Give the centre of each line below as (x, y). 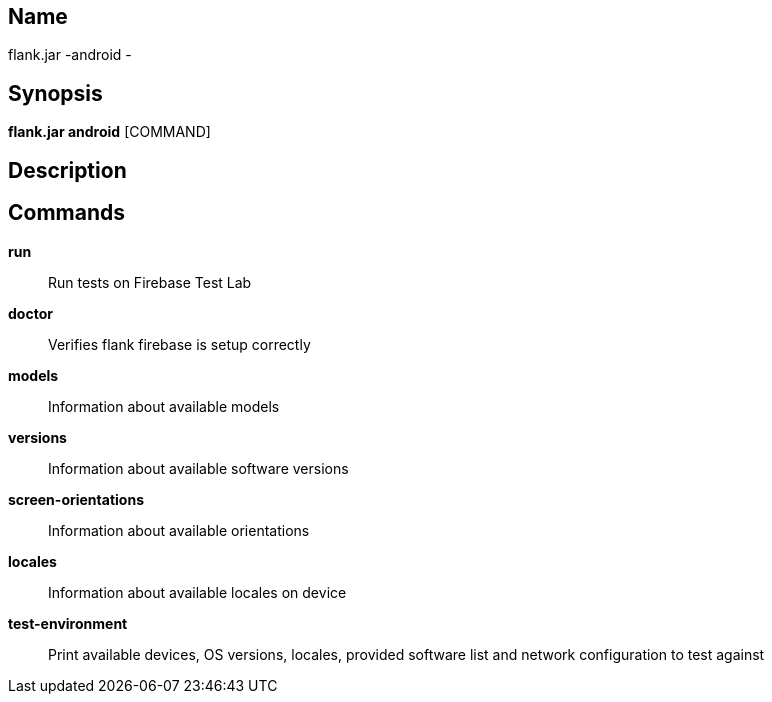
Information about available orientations (179, 530)
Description (67, 170)
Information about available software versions (198, 468)
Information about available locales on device (197, 592)
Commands (67, 213)
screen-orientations (76, 499)
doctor (30, 313)
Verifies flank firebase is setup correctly (179, 344)
